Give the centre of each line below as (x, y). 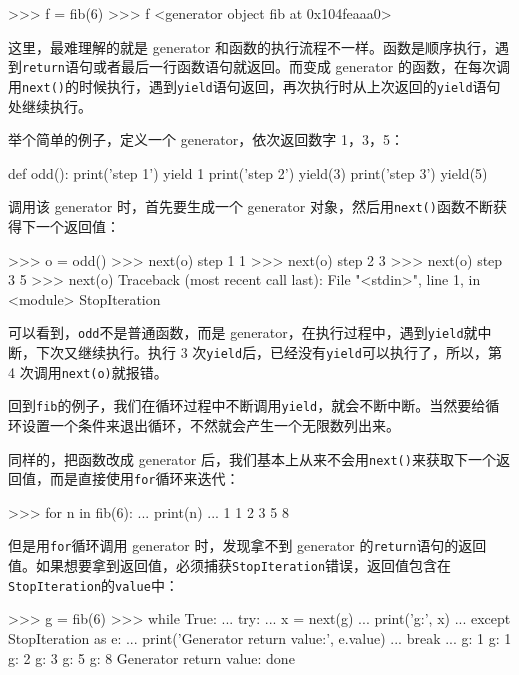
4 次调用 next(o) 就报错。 (88, 371)
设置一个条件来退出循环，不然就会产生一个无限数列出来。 (210, 424)
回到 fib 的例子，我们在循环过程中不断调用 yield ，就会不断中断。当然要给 (247, 405)
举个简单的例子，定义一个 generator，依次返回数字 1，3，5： (206, 139)
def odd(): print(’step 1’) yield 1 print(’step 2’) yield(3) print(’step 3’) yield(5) (248, 172)
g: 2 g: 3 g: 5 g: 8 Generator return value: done (151, 657)
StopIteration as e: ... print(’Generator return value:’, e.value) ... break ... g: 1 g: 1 (260, 638)
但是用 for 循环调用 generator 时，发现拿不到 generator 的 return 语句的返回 (247, 545)
